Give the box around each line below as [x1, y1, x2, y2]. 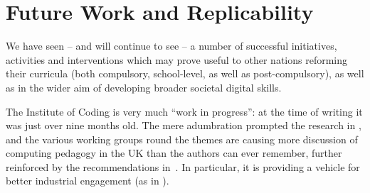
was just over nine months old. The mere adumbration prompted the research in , [6, 118, 361, 133]
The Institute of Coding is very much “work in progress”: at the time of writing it [6, 104, 363, 118]
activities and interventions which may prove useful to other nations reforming [6, 52, 348, 67]
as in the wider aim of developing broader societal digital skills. [6, 79, 282, 94]
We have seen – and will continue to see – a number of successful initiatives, [6, 38, 337, 53]
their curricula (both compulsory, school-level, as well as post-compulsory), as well [6, 66, 364, 81]
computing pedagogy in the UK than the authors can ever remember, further [6, 145, 342, 160]
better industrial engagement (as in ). [6, 173, 169, 188]
